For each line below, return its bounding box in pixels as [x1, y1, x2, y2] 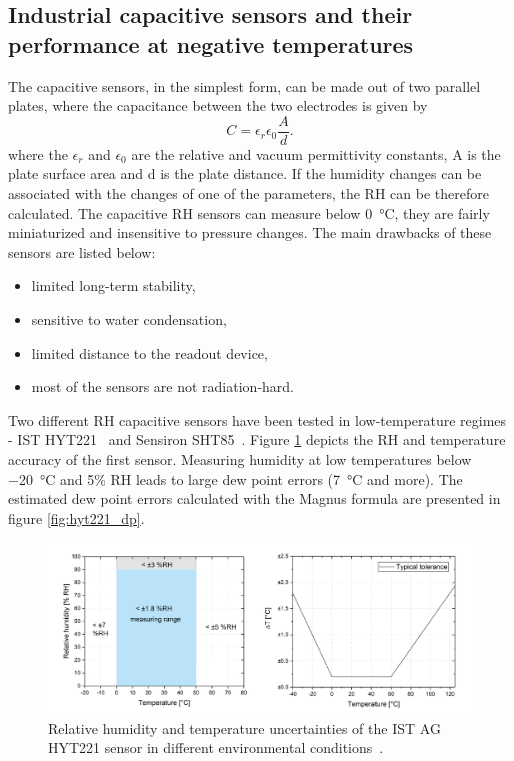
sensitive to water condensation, [31, 309, 227, 329]
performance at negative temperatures [8, 28, 414, 59]
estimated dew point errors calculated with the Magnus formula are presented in [8, 488, 501, 509]
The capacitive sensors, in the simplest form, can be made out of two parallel [8, 75, 481, 96]
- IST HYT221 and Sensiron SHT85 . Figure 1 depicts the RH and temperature [8, 429, 506, 450]
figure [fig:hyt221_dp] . [8, 507, 145, 528]
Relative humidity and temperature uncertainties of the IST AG [48, 717, 441, 738]
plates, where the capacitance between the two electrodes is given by [8, 95, 428, 116]
